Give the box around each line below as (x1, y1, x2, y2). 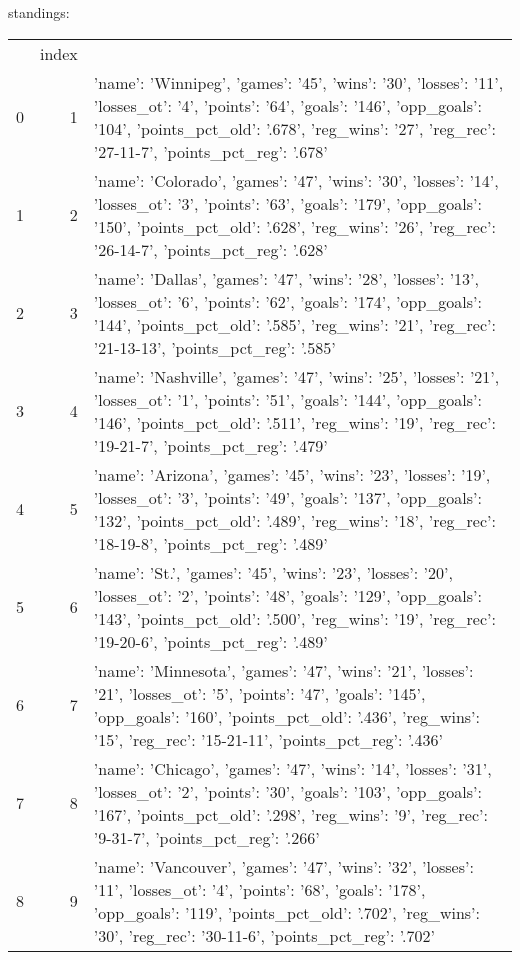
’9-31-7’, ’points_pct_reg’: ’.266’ (93, 825, 320, 849)
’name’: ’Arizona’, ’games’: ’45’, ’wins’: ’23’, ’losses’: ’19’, (93, 462, 491, 486)
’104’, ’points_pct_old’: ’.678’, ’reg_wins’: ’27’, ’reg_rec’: (93, 116, 496, 140)
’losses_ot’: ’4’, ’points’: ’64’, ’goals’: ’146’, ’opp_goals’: (93, 93, 482, 117)
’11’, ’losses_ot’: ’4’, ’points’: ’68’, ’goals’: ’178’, (93, 877, 426, 901)
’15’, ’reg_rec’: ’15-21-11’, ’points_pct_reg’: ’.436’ (93, 727, 443, 751)
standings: (8, 2, 70, 22)
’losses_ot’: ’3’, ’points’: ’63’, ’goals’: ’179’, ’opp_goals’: (93, 191, 482, 215)
